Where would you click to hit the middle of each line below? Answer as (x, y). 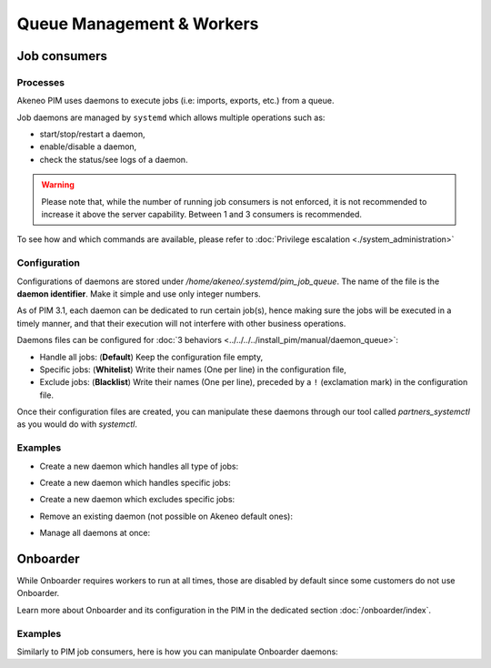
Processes (41, 82)
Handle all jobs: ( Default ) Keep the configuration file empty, (151, 357)
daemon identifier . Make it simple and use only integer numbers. (139, 294)
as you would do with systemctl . (77, 424)
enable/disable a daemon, (88, 147)
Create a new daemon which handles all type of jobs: (139, 466)
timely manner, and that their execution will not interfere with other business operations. (181, 323)
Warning (58, 185)
